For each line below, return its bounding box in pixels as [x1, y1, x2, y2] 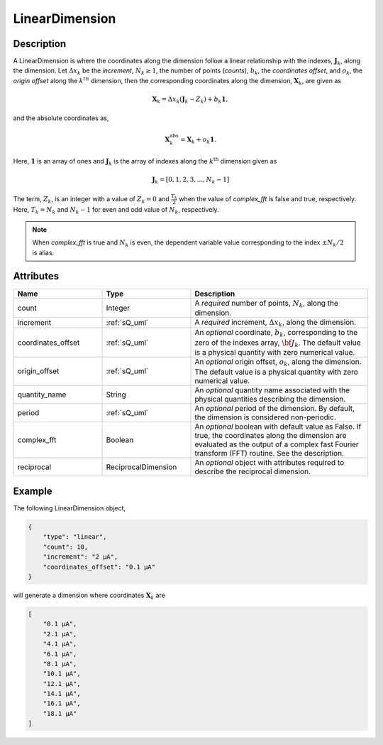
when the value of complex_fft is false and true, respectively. [178, 194, 357, 203]
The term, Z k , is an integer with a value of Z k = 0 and [13, 194, 170, 205]
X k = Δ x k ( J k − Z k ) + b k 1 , [152, 95, 228, 104]
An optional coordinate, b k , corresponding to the [194, 328, 358, 339]
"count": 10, [43, 542, 89, 551]
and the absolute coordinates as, [13, 114, 109, 122]
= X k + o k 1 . [179, 135, 216, 145]
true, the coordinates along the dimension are [194, 430, 347, 440]
